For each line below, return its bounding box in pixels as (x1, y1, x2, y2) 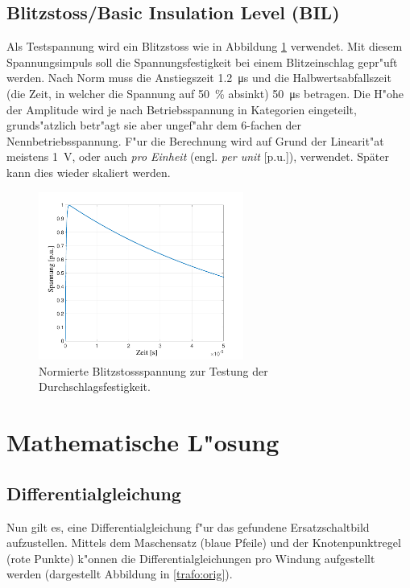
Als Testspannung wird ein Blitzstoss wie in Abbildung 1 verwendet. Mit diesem (6, 38, 403, 55)
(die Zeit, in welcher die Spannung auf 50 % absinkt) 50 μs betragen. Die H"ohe (6, 84, 404, 101)
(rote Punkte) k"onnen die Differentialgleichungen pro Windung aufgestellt (6, 549, 375, 566)
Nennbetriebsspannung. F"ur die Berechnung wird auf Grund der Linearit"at (6, 132, 384, 149)
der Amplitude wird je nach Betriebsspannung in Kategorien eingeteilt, (6, 101, 357, 117)
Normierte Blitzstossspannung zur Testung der (39, 362, 268, 379)
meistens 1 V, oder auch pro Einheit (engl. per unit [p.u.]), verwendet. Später (6, 148, 389, 165)
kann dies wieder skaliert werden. (6, 163, 171, 180)
